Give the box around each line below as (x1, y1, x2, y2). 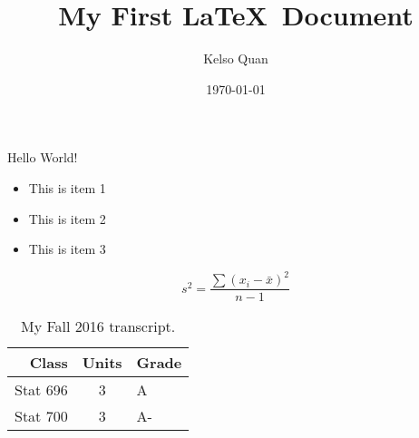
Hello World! (7, 148, 78, 167)
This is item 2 (28, 209, 106, 228)
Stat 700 (15, 405, 68, 427)
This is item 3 (28, 239, 106, 258)
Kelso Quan (203, 49, 268, 68)
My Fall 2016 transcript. (21, 316, 176, 337)
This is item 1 (28, 178, 106, 197)
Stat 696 (15, 379, 68, 401)
